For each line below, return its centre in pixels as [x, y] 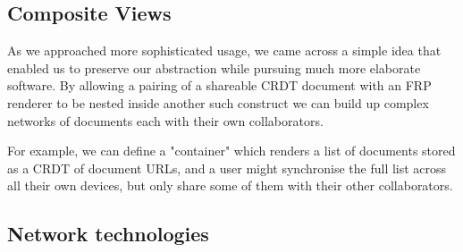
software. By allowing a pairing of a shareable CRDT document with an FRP [219, 85]
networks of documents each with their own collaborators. [165, 120]
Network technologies [108, 234]
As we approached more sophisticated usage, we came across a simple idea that [224, 50]
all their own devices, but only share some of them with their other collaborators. [230, 185]
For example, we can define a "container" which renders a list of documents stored [231, 151]
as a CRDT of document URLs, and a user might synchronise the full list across [227, 168]
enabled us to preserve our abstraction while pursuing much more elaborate [214, 67]
